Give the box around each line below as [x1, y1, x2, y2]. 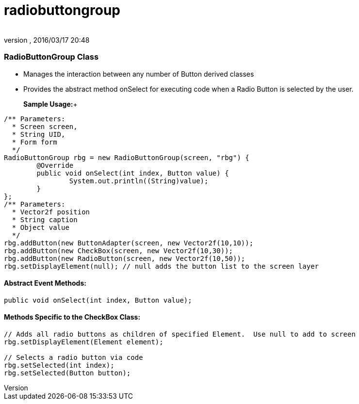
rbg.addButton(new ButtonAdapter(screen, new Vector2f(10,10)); [4, 239, 254, 247]
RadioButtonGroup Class [4, 52, 99, 62]
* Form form [12, 138, 57, 146]
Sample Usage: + [23, 99, 78, 108]
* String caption [12, 215, 78, 224]
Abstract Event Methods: [4, 279, 86, 288]
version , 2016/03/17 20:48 [4, 35, 90, 44]
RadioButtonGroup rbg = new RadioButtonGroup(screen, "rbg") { [4, 153, 249, 162]
